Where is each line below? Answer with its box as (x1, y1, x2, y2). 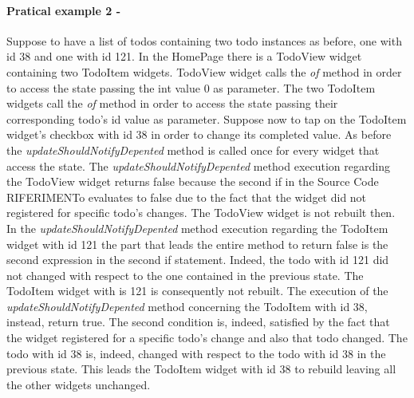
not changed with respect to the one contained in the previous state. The (6, 266, 364, 283)
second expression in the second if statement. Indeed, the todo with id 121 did (6, 251, 389, 268)
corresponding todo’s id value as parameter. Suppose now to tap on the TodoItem (6, 110, 407, 127)
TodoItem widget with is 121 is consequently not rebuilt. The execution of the (6, 282, 388, 299)
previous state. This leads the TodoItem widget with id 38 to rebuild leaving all (6, 361, 396, 377)
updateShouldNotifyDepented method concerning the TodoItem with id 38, (6, 298, 368, 314)
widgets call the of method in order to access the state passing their (6, 95, 338, 112)
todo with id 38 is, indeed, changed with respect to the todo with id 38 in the (6, 345, 386, 361)
